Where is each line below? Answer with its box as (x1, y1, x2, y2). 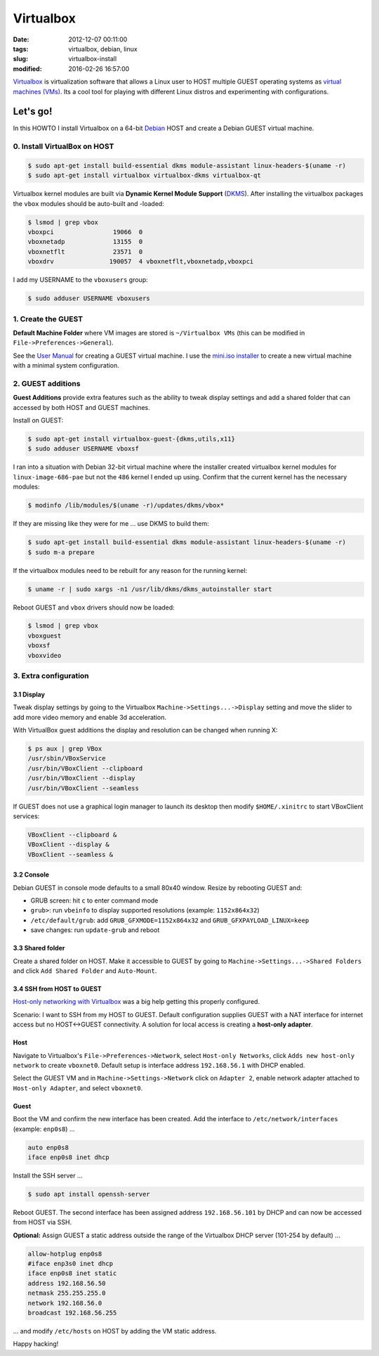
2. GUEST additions (13, 378, 81, 388)
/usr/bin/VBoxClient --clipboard (27, 764, 143, 773)
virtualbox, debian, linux (68, 44, 138, 53)
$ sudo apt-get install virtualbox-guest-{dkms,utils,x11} (27, 435, 235, 443)
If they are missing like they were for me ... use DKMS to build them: (13, 519, 210, 528)
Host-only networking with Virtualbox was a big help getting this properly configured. (13, 997, 260, 1006)
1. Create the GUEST (13, 314, 84, 323)
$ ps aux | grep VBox (27, 744, 102, 752)
